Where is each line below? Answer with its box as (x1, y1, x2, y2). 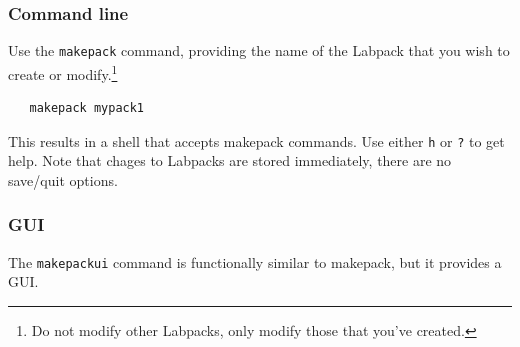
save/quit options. (8, 169, 118, 190)
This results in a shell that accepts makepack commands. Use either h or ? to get (8, 130, 505, 151)
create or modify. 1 (8, 60, 118, 84)
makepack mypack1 (29, 101, 145, 116)
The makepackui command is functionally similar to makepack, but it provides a (8, 251, 502, 272)
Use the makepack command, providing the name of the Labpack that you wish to (8, 40, 510, 61)
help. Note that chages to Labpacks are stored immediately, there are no (8, 150, 452, 171)
